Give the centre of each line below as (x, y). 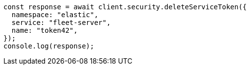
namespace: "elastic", (55, 15)
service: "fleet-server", (61, 23)
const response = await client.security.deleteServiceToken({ (125, 7)
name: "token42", (45, 30)
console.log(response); (49, 46)
